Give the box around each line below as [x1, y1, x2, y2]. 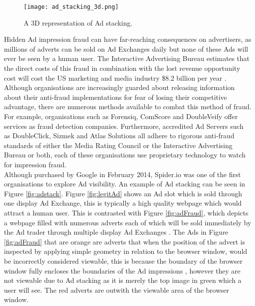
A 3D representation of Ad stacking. [24, 17, 133, 28]
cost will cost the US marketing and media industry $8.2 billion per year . [4, 72, 227, 83]
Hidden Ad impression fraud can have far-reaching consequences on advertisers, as [4, 34, 252, 44]
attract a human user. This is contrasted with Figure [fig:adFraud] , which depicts [4, 207, 249, 217]
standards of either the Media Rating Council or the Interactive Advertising [4, 140, 232, 150]
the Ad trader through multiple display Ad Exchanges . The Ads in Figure [4, 227, 228, 237]
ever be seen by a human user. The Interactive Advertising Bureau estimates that [4, 53, 250, 63]
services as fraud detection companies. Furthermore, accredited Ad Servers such [4, 121, 244, 131]
